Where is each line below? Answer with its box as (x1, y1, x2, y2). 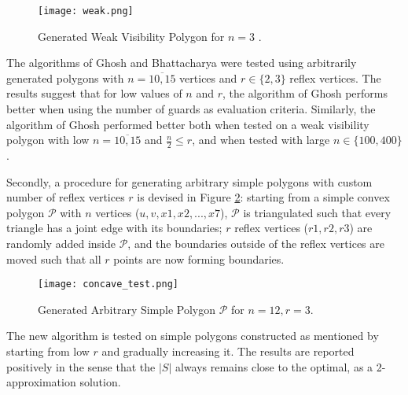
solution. (79, 374, 121, 390)
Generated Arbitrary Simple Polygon (38, 301, 216, 317)
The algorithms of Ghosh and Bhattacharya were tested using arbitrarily (6, 54, 357, 71)
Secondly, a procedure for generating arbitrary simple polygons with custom (6, 173, 373, 190)
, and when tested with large (192, 131, 330, 148)
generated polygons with (6, 69, 124, 86)
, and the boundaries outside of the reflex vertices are (127, 235, 384, 252)
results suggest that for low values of (6, 85, 182, 102)
